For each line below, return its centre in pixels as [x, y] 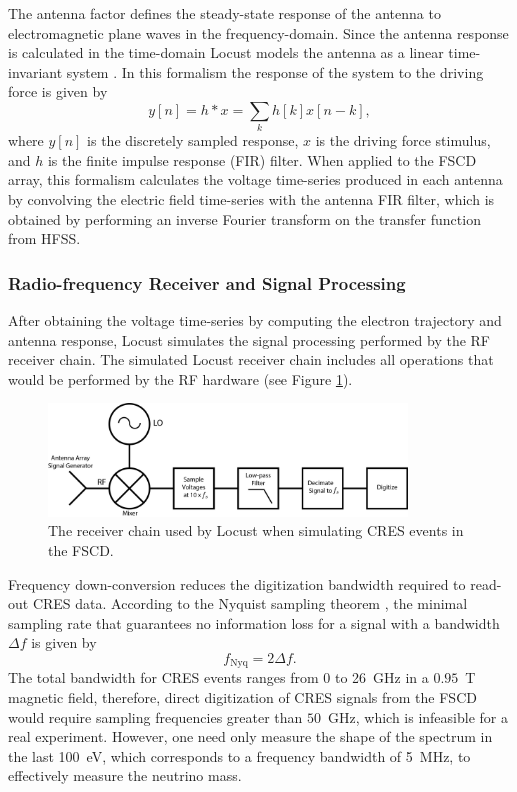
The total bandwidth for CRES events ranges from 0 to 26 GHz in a [218, 677]
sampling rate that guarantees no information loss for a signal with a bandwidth [254, 622]
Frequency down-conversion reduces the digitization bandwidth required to [237, 583]
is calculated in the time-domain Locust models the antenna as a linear [226, 52]
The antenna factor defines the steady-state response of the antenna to [224, 13]
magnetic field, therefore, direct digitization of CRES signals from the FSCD [242, 696]
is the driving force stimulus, [403, 140]
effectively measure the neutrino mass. [125, 775]
